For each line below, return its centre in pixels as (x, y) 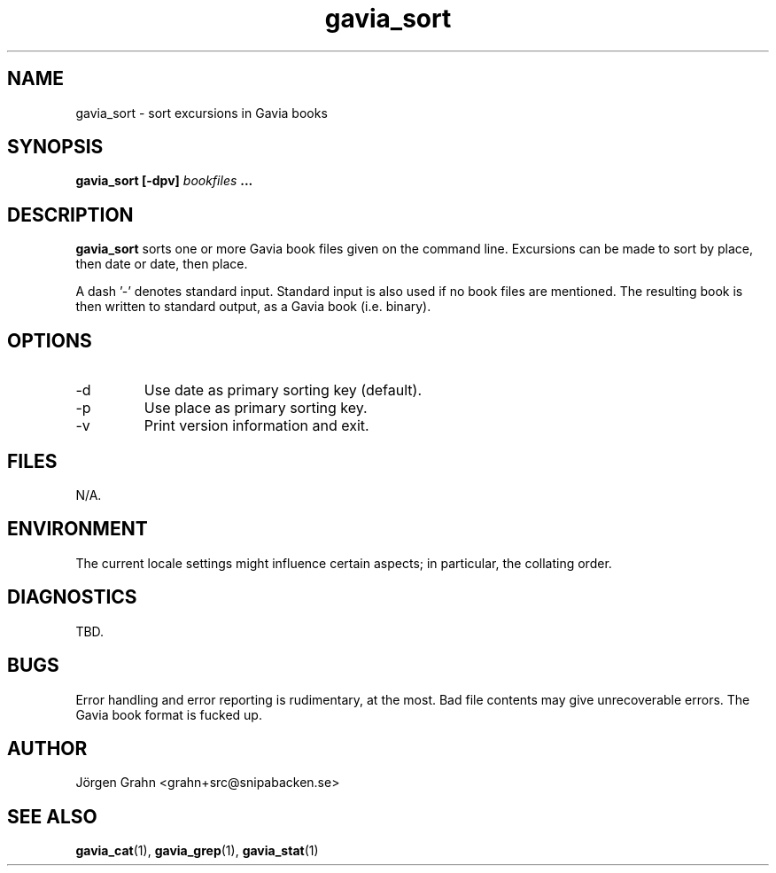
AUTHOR (47, 748)
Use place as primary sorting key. (256, 408)
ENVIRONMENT (78, 529)
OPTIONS (50, 340)
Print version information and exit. (256, 426)
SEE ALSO (52, 816)
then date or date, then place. (162, 264)
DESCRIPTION (70, 214)
